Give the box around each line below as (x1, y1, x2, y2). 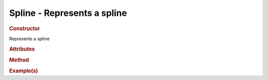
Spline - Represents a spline (9, 7, 128, 18)
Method (9, 56, 29, 63)
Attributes (9, 45, 35, 52)
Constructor (9, 25, 40, 32)
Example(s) (9, 68, 38, 75)
